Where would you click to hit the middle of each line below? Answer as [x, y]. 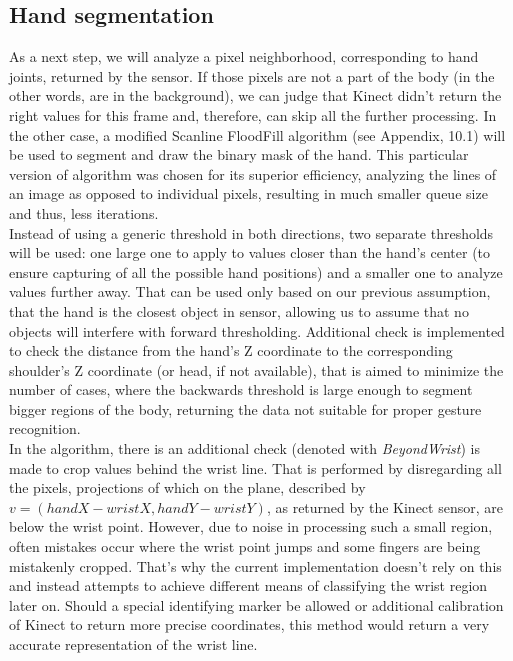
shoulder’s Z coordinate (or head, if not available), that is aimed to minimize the [256, 369]
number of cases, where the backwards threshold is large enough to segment [241, 389]
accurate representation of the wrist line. [133, 644]
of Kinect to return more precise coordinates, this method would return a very [249, 624]
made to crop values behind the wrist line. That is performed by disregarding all [255, 467]
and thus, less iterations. [84, 212]
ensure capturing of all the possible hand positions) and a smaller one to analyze [256, 271]
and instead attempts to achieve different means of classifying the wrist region [248, 585]
